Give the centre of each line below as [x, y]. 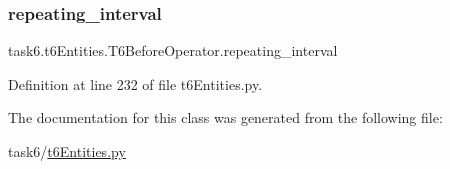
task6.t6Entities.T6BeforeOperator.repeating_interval [173, 50]
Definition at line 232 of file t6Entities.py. [135, 83]
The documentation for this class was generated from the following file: [225, 117]
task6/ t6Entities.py [67, 151]
